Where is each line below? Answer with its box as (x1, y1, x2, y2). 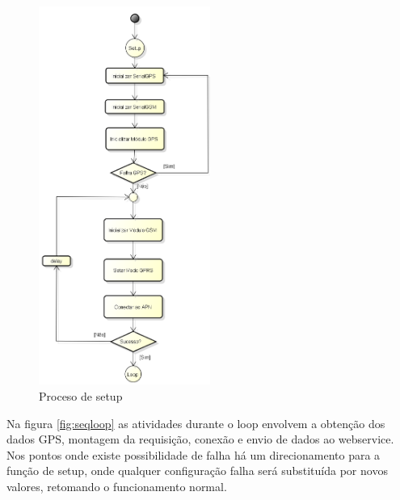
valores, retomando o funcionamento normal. (6, 477, 227, 494)
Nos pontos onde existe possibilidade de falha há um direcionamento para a (6, 446, 381, 463)
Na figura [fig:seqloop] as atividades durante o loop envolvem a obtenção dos (6, 414, 385, 431)
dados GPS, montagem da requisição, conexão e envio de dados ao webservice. (6, 431, 394, 447)
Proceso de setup (39, 388, 123, 404)
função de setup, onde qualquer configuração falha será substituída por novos (6, 462, 388, 479)
